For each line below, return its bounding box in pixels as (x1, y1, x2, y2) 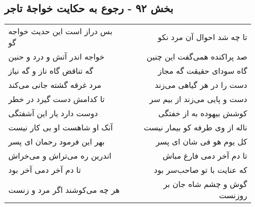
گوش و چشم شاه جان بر (163, 178, 247, 190)
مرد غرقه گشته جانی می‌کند (8, 79, 101, 91)
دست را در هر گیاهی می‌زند (155, 79, 247, 91)
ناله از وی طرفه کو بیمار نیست (143, 122, 247, 133)
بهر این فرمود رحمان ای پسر (8, 136, 105, 147)
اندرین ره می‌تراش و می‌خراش (8, 150, 112, 162)
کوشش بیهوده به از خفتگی (158, 107, 247, 119)
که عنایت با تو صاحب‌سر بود (154, 164, 247, 176)
